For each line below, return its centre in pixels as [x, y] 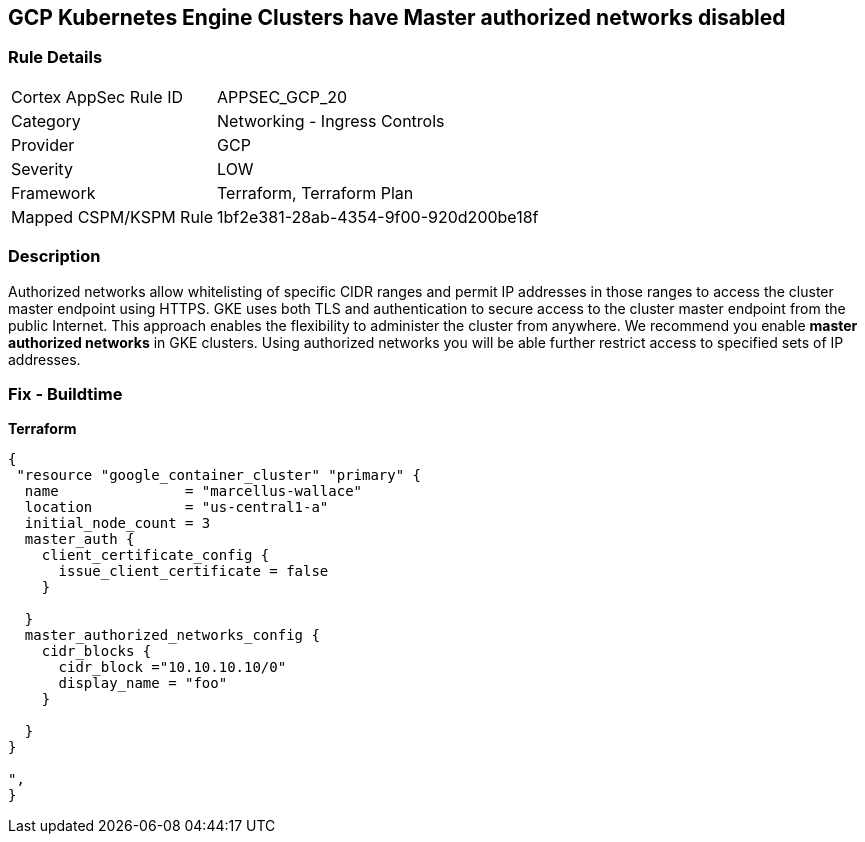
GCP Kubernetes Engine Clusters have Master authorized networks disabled [397, 17]
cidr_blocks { [96, 651]
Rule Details [55, 57]
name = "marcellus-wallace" [193, 491]
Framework [53, 192]
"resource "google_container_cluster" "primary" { [219, 475]
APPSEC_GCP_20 [282, 96]
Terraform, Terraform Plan [315, 192]
